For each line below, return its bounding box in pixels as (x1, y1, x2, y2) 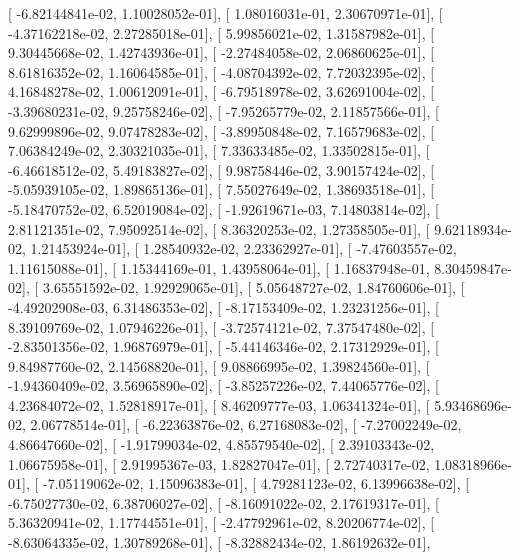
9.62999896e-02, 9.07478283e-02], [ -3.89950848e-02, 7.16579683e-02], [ (8, 120, 435, 141)
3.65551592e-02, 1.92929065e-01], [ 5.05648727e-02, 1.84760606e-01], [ (42, 277, 465, 298)
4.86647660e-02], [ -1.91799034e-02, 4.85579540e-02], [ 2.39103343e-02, (8, 434, 435, 455)
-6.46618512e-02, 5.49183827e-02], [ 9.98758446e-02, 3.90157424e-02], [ (8, 159, 435, 180)
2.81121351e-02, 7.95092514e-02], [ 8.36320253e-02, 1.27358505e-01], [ (8, 218, 430, 239)
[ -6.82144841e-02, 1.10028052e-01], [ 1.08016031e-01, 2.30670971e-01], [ (8, 3, 443, 23)
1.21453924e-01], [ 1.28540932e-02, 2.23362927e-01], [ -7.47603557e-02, (30, 238, 457, 259)
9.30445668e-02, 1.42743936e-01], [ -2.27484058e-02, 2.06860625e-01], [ (8, 42, 435, 63)
